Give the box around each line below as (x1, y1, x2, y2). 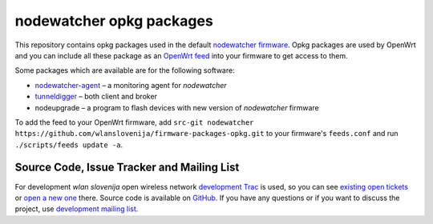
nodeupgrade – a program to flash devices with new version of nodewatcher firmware (34, 102, 320, 112)
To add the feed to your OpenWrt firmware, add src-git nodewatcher (14, 117, 254, 127)
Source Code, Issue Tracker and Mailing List (14, 161, 240, 174)
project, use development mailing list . (14, 204, 139, 214)
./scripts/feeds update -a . (14, 140, 123, 150)
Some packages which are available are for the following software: (14, 66, 236, 75)
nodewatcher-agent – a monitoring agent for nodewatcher (34, 80, 228, 90)
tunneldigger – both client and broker (34, 92, 158, 102)
